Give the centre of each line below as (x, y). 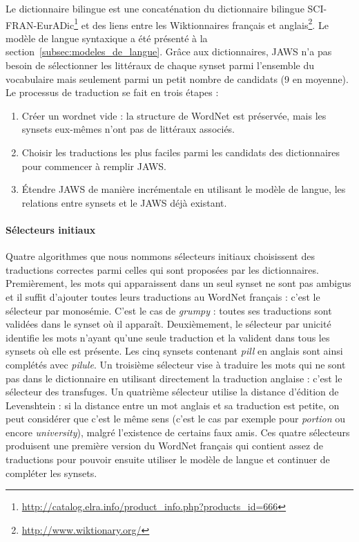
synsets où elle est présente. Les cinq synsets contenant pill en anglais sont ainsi (174, 351)
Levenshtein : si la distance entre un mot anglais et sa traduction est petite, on (173, 405)
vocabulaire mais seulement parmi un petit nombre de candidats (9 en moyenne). (177, 78)
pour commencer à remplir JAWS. (94, 166)
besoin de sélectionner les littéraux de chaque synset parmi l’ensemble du (160, 65)
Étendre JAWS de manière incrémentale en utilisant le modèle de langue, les (184, 189)
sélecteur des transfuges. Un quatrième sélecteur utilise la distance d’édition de (172, 392)
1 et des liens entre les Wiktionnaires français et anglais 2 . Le (201, 24)
